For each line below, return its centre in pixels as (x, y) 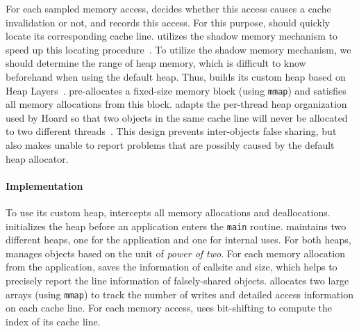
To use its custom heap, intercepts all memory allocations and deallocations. (168, 212)
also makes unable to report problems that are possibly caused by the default (170, 145)
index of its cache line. (53, 321)
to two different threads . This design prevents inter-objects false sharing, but (171, 131)
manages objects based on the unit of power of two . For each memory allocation (175, 253)
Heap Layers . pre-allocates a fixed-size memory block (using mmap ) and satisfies (176, 90)
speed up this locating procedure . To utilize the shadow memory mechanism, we (178, 49)
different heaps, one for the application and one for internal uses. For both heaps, (178, 240)
